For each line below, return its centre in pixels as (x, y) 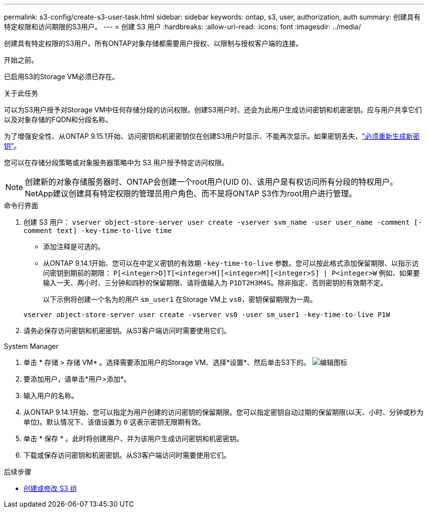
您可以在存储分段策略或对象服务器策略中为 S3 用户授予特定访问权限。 (116, 162)
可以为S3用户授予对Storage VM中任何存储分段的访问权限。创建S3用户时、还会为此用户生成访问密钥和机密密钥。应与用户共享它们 (213, 110)
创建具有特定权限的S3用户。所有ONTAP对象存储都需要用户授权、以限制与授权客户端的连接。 (153, 43)
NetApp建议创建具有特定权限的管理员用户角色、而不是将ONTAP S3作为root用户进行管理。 (191, 193)
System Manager (31, 346)
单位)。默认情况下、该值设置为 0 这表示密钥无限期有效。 (114, 422)
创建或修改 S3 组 (50, 488)
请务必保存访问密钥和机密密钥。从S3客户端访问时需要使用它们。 (127, 331)
